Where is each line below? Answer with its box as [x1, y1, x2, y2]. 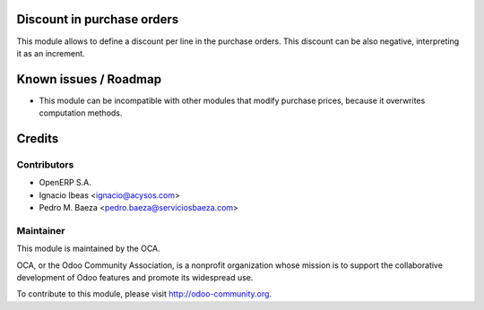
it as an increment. [16, 47, 85, 58]
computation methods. [39, 108, 123, 118]
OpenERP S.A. [39, 177, 91, 188]
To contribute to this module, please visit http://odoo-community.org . [16, 288, 272, 299]
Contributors [16, 158, 74, 170]
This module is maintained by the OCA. [16, 243, 160, 254]
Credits [16, 131, 59, 147]
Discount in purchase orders [16, 12, 179, 27]
